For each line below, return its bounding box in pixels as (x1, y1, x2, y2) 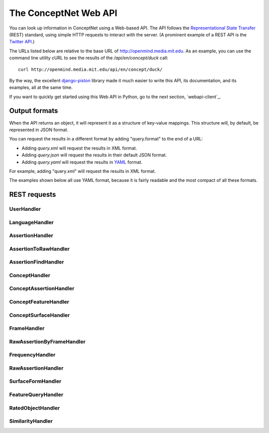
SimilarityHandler (9, 418, 53, 425)
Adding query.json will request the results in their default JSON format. (21, 152, 167, 158)
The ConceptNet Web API (9, 7, 118, 18)
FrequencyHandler (9, 351, 56, 358)
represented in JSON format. (9, 127, 69, 133)
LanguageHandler (9, 219, 54, 226)
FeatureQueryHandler (9, 391, 64, 398)
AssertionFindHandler (9, 259, 64, 266)
